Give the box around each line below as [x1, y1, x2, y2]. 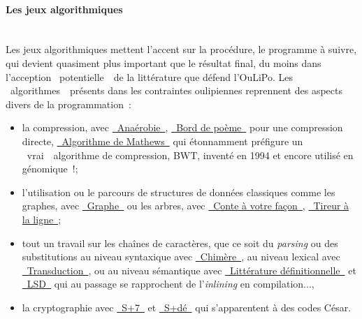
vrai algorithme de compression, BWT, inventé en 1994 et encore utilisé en [27, 147, 354, 162]
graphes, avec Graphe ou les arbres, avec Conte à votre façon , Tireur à [22, 198, 349, 213]
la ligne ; [22, 212, 61, 226]
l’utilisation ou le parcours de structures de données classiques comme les [22, 184, 335, 199]
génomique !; [22, 161, 78, 176]
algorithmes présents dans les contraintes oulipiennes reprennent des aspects [10, 83, 342, 98]
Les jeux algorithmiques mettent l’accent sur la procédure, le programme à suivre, [6, 42, 357, 57]
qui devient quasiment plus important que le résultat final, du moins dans [6, 55, 321, 70]
